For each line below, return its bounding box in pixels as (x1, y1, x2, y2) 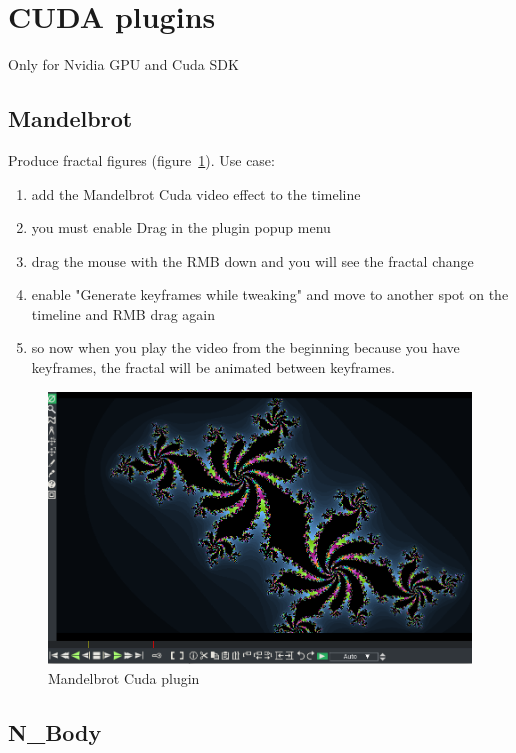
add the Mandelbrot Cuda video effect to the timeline (31, 183, 361, 204)
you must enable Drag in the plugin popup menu (31, 217, 331, 238)
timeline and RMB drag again (31, 303, 216, 324)
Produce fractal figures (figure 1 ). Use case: (8, 149, 275, 170)
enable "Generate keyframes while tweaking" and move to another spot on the (31, 284, 509, 305)
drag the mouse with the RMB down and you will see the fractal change (31, 250, 474, 271)
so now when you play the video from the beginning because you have (31, 337, 460, 358)
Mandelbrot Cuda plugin (48, 667, 200, 688)
